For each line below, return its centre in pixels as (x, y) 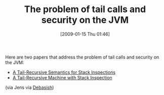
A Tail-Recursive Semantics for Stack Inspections (64, 72)
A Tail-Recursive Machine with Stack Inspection (62, 77)
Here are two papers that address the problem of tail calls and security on (82, 57)
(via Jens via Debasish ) (30, 87)
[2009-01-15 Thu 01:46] (85, 34)
